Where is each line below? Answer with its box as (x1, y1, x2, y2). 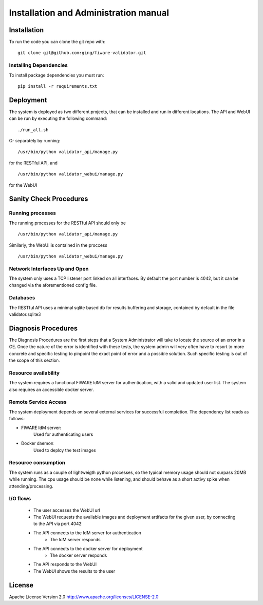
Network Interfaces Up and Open (9, 265, 89, 272)
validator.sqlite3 (9, 312, 41, 317)
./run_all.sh (18, 127, 49, 133)
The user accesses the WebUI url (33, 507, 100, 513)
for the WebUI (9, 182, 38, 188)
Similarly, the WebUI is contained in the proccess (9, 242, 108, 248)
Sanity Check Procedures (9, 195, 89, 203)
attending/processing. (9, 483, 54, 489)
